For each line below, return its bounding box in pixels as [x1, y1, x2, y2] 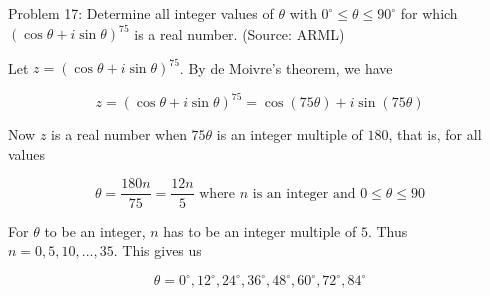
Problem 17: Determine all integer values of [8, 3, 274, 23]
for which [400, 3, 458, 23]
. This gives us [113, 240, 202, 261]
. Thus [367, 220, 408, 241]
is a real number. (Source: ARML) [134, 23, 345, 44]
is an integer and [252, 186, 356, 201]
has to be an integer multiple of [163, 220, 357, 241]
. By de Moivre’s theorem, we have [179, 57, 393, 78]
